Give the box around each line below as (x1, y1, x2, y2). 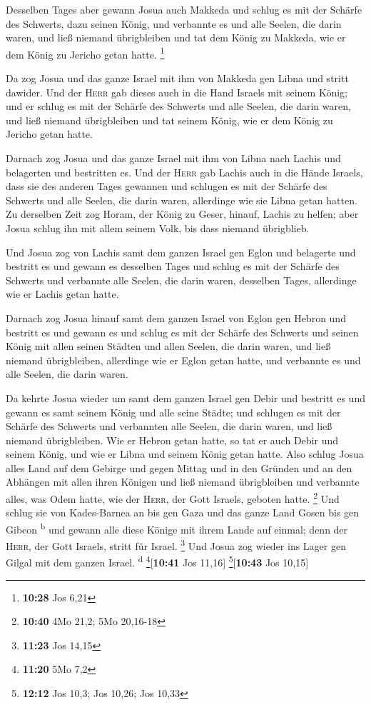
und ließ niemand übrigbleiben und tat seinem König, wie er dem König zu (6, 112, 333, 127)
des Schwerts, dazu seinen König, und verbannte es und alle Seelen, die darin (6, 16, 342, 31)
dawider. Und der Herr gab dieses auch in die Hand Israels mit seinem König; (6, 84, 347, 99)
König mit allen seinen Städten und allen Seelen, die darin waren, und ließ (6, 339, 331, 354)
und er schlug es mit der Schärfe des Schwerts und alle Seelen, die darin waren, (6, 99, 351, 114)
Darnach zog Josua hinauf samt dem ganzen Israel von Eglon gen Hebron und (6, 310, 346, 325)
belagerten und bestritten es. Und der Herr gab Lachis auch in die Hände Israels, (6, 164, 363, 179)
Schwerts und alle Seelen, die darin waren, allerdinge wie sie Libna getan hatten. (6, 192, 357, 207)
